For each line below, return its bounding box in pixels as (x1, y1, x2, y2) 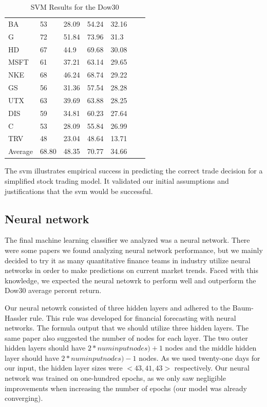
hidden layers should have (5, 342, 86, 353)
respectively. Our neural (174, 362, 250, 373)
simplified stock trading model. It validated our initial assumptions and (5, 175, 229, 186)
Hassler (5, 312, 28, 323)
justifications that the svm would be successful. (5, 185, 153, 196)
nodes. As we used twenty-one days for (139, 352, 260, 363)
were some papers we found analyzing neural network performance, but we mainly (5, 244, 263, 255)
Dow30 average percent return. (5, 285, 102, 296)
